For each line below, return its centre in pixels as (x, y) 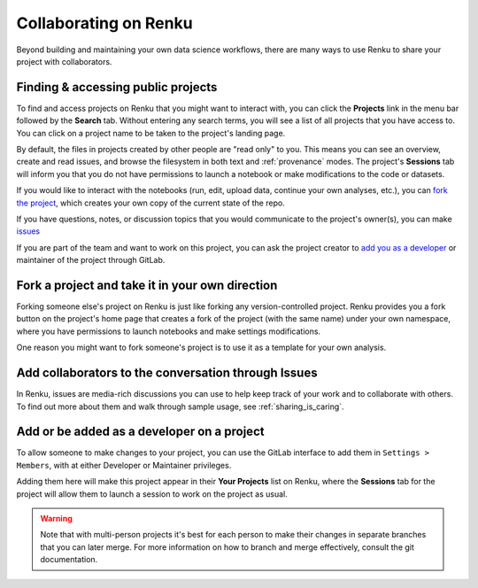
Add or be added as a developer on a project (140, 432)
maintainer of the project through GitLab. (91, 260)
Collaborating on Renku (105, 23)
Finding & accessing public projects (117, 87)
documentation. (69, 560)
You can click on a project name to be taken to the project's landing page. (151, 133)
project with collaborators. (64, 61)
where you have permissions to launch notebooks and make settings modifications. (169, 331)
